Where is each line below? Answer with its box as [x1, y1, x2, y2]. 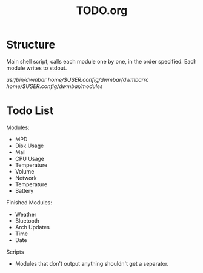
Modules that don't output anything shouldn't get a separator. [15, 260, 169, 267]
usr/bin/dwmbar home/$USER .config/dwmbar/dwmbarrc [6, 76, 149, 83]
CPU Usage [15, 155, 44, 162]
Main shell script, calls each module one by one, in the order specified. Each [6, 58, 197, 65]
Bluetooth [15, 217, 39, 224]
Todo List [6, 104, 54, 118]
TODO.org [76, 4, 128, 18]
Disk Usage [15, 142, 44, 149]
